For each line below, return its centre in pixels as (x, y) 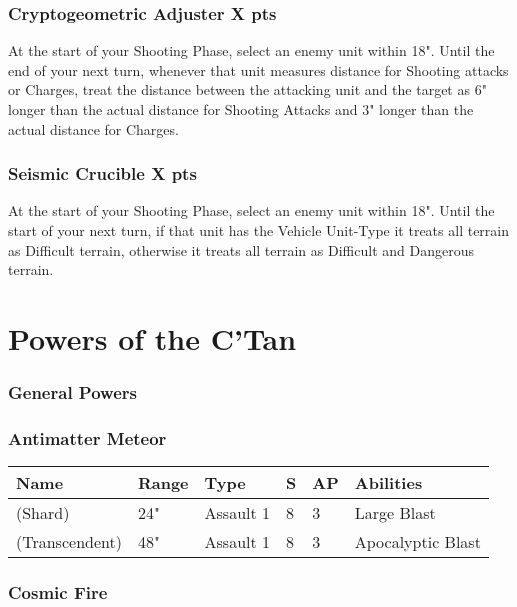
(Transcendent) (69, 542)
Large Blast (395, 513)
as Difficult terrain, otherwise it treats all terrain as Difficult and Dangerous (241, 249)
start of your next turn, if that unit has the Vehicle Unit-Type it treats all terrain (259, 230)
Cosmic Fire (58, 592)
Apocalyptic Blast (417, 542)
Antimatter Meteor (87, 437)
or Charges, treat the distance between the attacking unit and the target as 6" (247, 89)
